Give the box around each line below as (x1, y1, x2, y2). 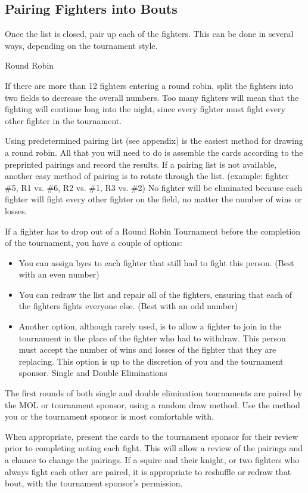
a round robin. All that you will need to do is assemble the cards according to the (5, 146, 303, 158)
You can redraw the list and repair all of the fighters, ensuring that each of (18, 288, 293, 300)
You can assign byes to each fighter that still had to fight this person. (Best (18, 256, 294, 269)
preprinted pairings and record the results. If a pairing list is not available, (5, 158, 277, 170)
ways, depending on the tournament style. (5, 39, 158, 51)
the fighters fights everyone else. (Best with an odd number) (18, 300, 238, 312)
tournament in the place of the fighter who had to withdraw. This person (18, 331, 286, 344)
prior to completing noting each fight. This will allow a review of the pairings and (5, 442, 303, 454)
